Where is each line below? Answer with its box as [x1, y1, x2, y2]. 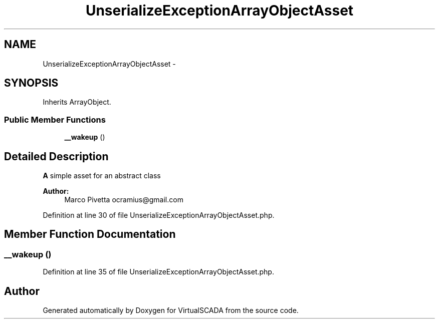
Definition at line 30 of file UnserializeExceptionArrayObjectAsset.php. [43, 211, 275, 220]
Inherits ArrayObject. [43, 98, 111, 107]
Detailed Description [4, 150, 109, 163]
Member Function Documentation [4, 228, 176, 241]
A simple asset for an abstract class [43, 171, 161, 180]
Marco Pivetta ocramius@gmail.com [64, 195, 183, 204]
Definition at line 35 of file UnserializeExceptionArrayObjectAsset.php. [43, 267, 274, 276]
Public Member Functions [4, 114, 106, 125]
